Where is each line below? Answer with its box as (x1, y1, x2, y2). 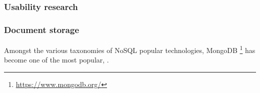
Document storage (4, 23, 79, 35)
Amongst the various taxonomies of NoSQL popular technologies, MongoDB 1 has (4, 43, 255, 55)
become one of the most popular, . (4, 54, 109, 65)
